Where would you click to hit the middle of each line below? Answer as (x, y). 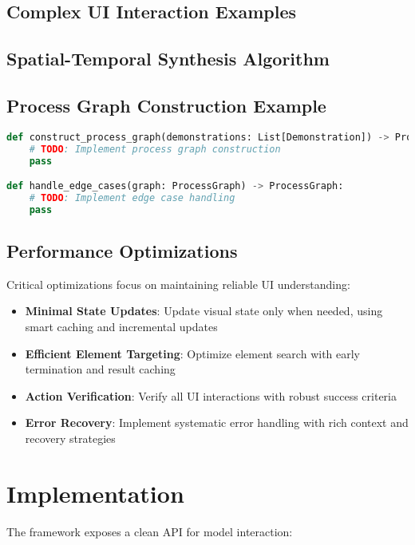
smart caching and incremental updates (121, 327)
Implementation (95, 493)
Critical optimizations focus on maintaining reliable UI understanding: (178, 284)
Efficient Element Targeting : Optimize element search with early (193, 353)
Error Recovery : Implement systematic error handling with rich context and (217, 423)
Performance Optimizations (122, 251)
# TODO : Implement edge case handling (132, 197)
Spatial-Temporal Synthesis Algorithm (168, 59)
